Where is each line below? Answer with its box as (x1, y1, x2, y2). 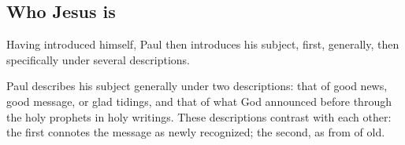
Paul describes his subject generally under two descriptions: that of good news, (6, 78, 388, 94)
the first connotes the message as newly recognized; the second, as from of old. (6, 124, 385, 140)
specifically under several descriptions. (6, 51, 190, 67)
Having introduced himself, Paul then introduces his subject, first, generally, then (6, 36, 399, 53)
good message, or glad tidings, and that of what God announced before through (6, 92, 392, 109)
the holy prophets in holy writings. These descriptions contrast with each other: (6, 108, 392, 125)
